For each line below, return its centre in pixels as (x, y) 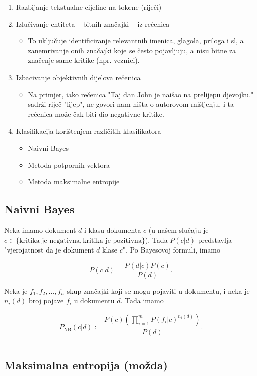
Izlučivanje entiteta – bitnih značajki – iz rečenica (93, 23)
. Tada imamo (142, 301)
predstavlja (215, 240)
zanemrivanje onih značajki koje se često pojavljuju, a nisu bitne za (132, 50)
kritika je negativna (49, 241)
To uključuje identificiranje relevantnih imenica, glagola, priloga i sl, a (136, 41)
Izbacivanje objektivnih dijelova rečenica (78, 77)
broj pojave (46, 301)
